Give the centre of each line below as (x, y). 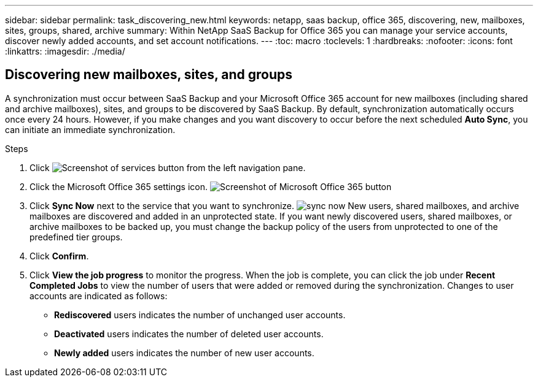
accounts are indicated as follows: (99, 296)
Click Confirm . (59, 256)
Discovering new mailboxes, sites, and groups (149, 75)
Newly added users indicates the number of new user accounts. (184, 353)
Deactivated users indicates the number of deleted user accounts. (189, 334)
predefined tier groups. (76, 237)
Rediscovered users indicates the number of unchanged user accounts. (200, 315)
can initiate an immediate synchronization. (90, 129)
